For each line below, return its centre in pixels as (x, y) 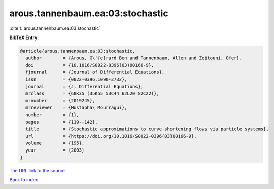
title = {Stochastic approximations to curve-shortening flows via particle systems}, (147, 129)
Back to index (24, 180)
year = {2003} (55, 150)
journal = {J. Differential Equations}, (84, 86)
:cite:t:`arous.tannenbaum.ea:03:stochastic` (55, 28)
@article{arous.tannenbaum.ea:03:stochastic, (78, 51)
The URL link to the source (37, 170)
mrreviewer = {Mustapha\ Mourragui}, (76, 108)
